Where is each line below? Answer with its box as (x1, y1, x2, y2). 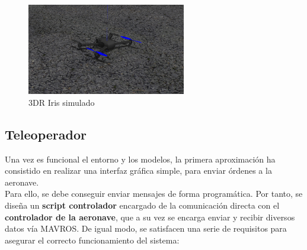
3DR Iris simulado (28, 96, 95, 108)
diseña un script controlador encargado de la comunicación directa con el (5, 199, 280, 211)
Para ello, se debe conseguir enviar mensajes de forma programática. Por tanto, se (5, 187, 303, 200)
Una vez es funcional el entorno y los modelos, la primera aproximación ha (5, 152, 276, 165)
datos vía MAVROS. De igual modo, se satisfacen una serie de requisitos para (5, 222, 287, 235)
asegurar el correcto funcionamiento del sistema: (5, 233, 180, 246)
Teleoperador (5, 125, 87, 143)
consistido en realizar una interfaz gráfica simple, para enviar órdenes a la (5, 164, 272, 177)
